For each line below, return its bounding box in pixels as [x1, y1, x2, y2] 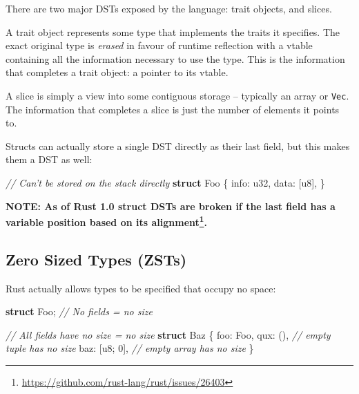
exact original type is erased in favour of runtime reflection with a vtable [6, 38, 313, 53]
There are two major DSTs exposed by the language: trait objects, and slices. [6, 1, 332, 15]
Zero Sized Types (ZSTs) [6, 248, 187, 270]
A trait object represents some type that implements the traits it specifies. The [6, 24, 340, 39]
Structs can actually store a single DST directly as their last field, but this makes [6, 138, 350, 153]
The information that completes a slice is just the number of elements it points [6, 102, 340, 116]
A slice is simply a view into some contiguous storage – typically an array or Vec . [6, 88, 349, 102]
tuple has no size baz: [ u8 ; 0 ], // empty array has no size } [6, 341, 254, 355]
